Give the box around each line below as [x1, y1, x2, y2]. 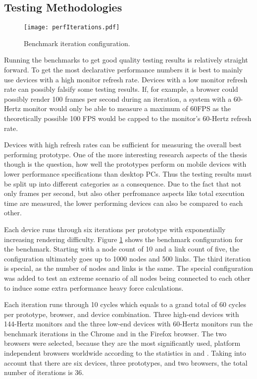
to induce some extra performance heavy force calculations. [4, 282, 184, 293]
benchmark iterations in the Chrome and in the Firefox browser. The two [4, 328, 227, 338]
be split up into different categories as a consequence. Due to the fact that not [4, 178, 242, 189]
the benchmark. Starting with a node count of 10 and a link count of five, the [4, 244, 239, 254]
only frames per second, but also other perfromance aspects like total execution [4, 188, 245, 198]
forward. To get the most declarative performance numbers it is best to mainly [4, 64, 243, 75]
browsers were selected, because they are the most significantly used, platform [4, 338, 241, 348]
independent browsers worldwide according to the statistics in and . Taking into [4, 348, 246, 358]
